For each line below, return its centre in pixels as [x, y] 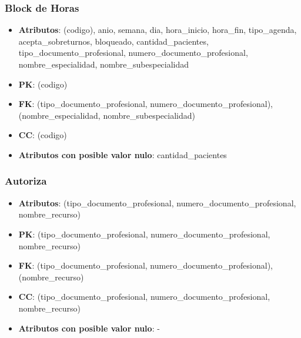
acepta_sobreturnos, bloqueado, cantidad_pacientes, [113, 41]
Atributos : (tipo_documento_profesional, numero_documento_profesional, [157, 203]
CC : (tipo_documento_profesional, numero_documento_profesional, [144, 297]
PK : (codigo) [43, 84]
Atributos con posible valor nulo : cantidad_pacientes [123, 154]
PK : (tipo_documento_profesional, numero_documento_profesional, [144, 234]
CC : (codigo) [43, 135]
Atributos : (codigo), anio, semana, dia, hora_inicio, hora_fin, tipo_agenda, [158, 30]
